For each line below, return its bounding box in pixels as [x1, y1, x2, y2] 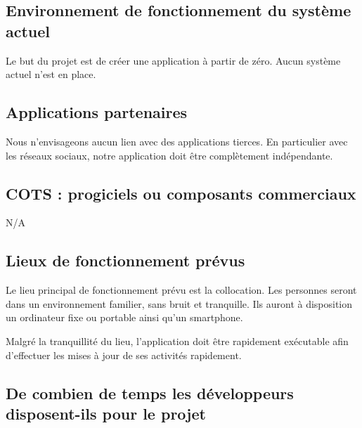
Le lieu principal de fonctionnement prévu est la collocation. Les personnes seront [6, 283, 357, 297]
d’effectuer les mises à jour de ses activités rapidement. [6, 347, 242, 362]
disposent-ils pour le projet [6, 402, 206, 424]
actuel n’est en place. [6, 67, 96, 82]
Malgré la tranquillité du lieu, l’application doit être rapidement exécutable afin [6, 333, 349, 348]
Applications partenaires [6, 101, 188, 123]
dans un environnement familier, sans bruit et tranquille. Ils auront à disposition [6, 296, 353, 311]
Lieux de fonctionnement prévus [6, 249, 245, 271]
